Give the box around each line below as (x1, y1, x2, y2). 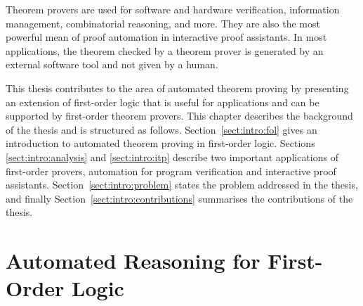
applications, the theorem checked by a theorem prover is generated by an (6, 43, 324, 58)
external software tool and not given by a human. (6, 57, 218, 72)
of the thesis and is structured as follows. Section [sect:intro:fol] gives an (6, 122, 317, 136)
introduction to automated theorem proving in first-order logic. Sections (6, 136, 315, 151)
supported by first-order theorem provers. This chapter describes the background (6, 108, 353, 123)
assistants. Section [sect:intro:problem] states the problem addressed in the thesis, (6, 177, 358, 192)
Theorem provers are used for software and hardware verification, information (6, 2, 340, 16)
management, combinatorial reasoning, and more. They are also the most (6, 15, 320, 30)
